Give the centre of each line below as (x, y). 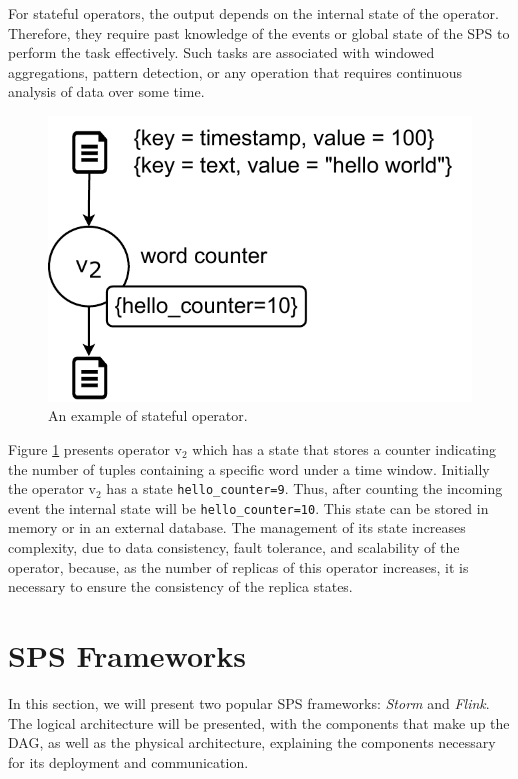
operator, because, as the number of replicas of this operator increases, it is (238, 566)
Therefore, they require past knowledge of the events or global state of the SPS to (259, 32)
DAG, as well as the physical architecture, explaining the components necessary (252, 742)
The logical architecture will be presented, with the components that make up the (259, 722)
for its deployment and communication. (128, 761)
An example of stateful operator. (148, 415)
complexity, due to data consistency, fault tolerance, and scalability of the (234, 547)
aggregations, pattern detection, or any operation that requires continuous (235, 71)
